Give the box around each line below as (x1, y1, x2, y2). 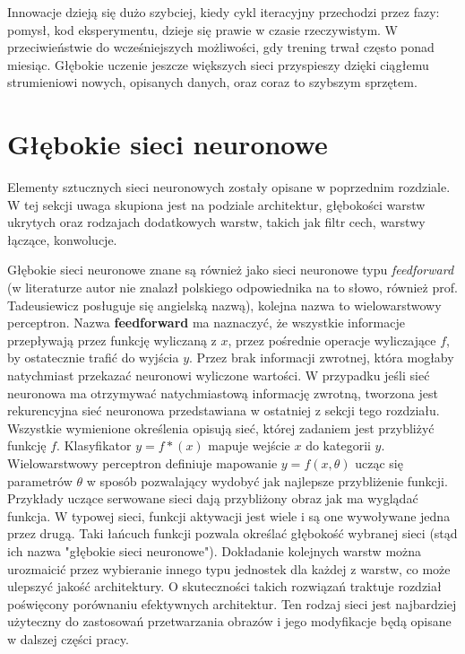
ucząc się (355, 454, 403, 472)
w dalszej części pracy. (7, 629, 129, 648)
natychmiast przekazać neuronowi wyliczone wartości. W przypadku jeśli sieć (7, 366, 430, 385)
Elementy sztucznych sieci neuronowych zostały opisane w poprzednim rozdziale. (7, 178, 451, 196)
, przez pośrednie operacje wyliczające (228, 330, 436, 349)
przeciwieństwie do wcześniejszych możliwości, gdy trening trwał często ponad (7, 38, 435, 57)
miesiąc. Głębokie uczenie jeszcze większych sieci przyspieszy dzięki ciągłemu (7, 55, 429, 74)
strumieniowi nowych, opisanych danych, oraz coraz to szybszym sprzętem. (7, 73, 418, 92)
